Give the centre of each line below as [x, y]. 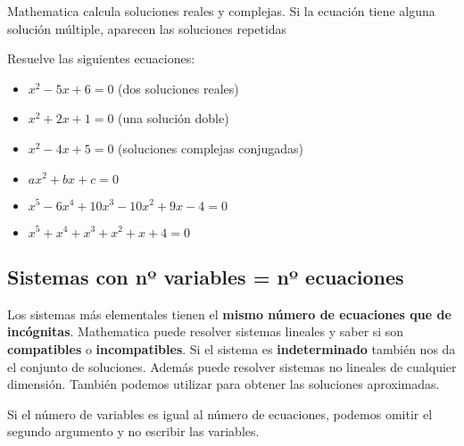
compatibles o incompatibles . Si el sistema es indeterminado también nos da [232, 348]
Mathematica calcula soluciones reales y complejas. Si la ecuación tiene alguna [221, 11]
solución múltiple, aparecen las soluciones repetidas [147, 28]
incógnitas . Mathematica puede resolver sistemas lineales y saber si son [206, 331]
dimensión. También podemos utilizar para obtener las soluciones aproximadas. [224, 384]
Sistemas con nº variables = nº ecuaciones [206, 276]
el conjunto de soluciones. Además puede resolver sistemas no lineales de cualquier [232, 366]
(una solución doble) [174, 118]
